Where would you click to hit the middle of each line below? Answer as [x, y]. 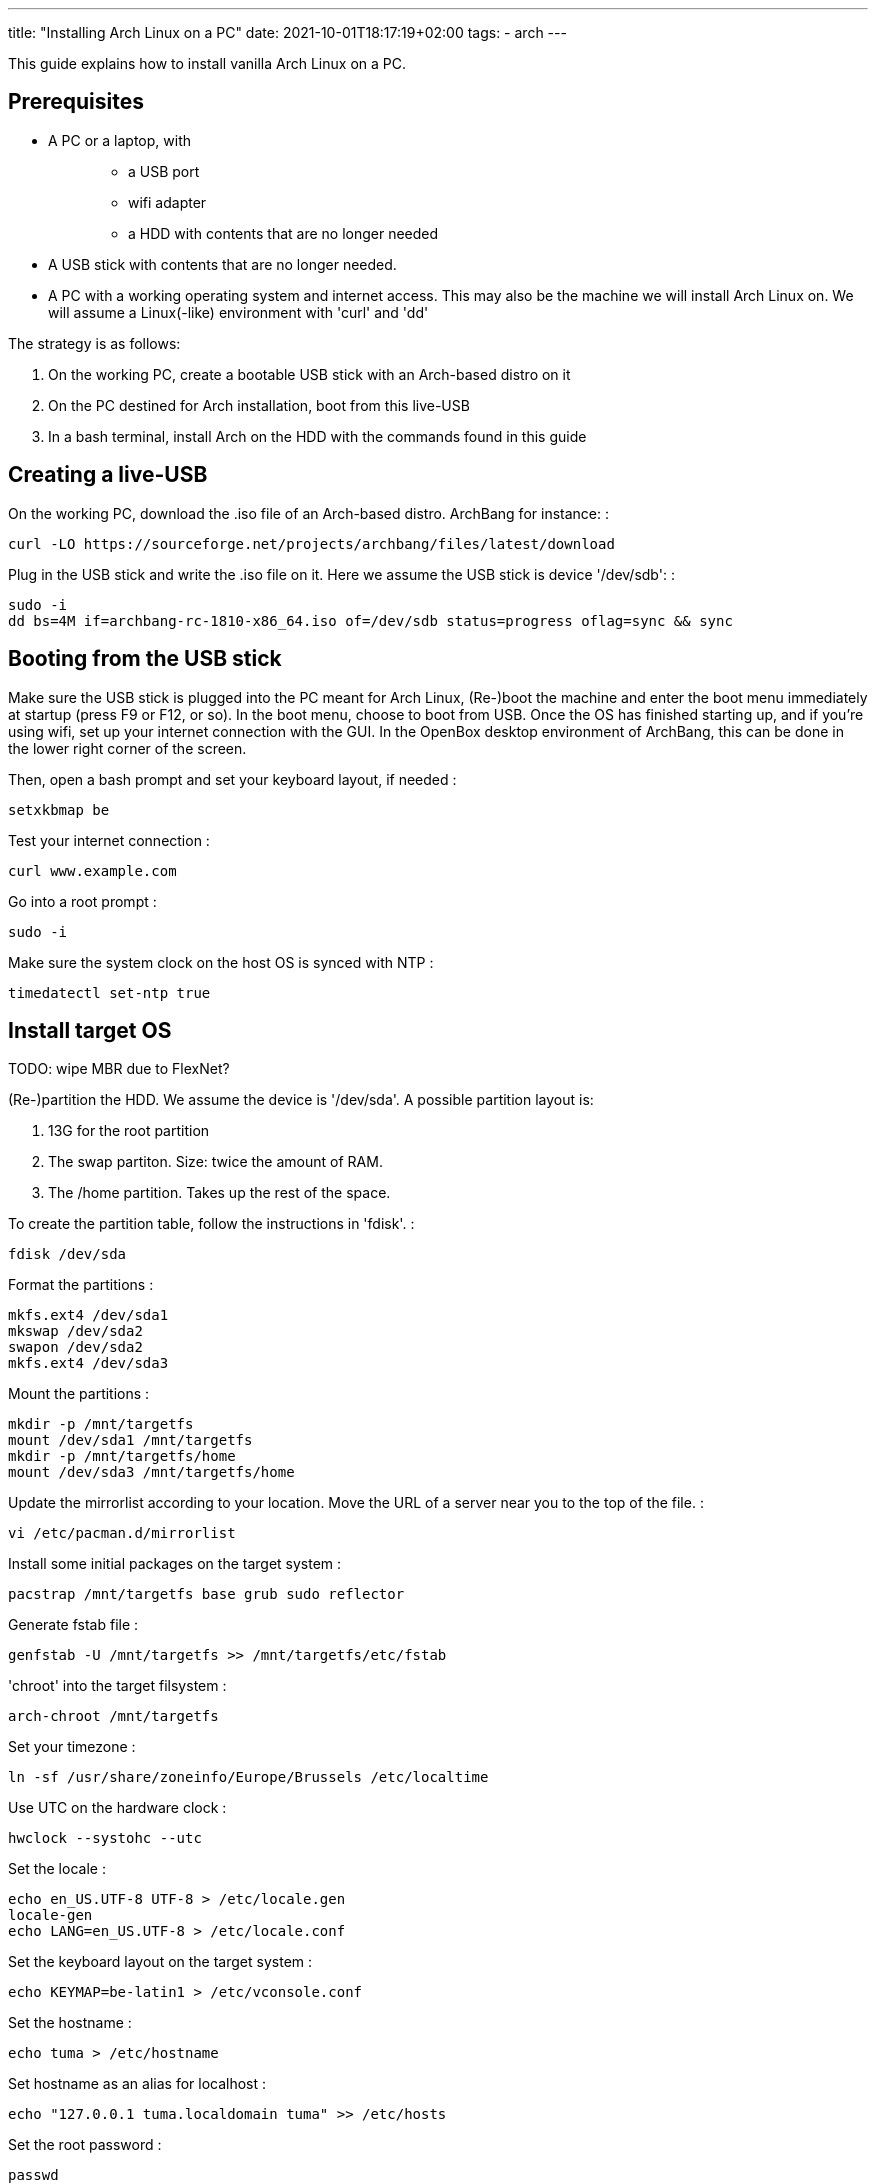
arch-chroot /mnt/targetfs [113, 1716]
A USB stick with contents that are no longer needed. [222, 264]
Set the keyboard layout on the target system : [160, 1962]
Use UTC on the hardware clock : [117, 1808]
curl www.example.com [92, 870]
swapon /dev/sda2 [75, 1347]
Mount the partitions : [79, 1394]
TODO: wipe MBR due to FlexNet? [119, 1069]
